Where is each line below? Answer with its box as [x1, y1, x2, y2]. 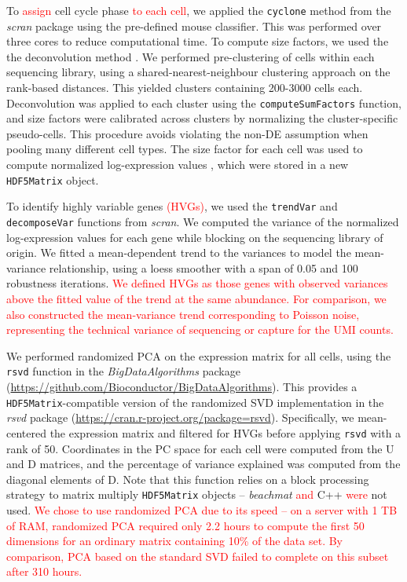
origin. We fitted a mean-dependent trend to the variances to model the [6, 244, 351, 261]
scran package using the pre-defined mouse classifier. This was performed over [6, 17, 382, 34]
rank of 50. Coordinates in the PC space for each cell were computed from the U [6, 440, 394, 456]
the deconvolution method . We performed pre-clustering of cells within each [6, 48, 375, 64]
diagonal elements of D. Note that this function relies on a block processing [6, 470, 369, 487]
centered [6, 424, 46, 441]
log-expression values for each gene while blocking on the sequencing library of [6, 229, 383, 245]
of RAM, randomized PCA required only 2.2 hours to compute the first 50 [6, 517, 365, 533]
